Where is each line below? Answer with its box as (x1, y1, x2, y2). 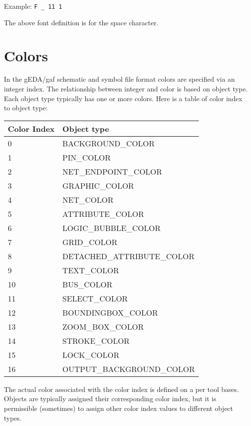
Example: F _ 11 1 (4, 1, 62, 11)
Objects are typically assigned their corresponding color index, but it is (4, 393, 216, 404)
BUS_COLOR (62, 278, 113, 290)
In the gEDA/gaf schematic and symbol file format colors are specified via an (4, 74, 235, 84)
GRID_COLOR (62, 236, 117, 248)
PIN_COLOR (62, 151, 111, 163)
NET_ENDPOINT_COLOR (62, 165, 162, 177)
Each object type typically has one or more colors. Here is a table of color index (4, 93, 243, 103)
